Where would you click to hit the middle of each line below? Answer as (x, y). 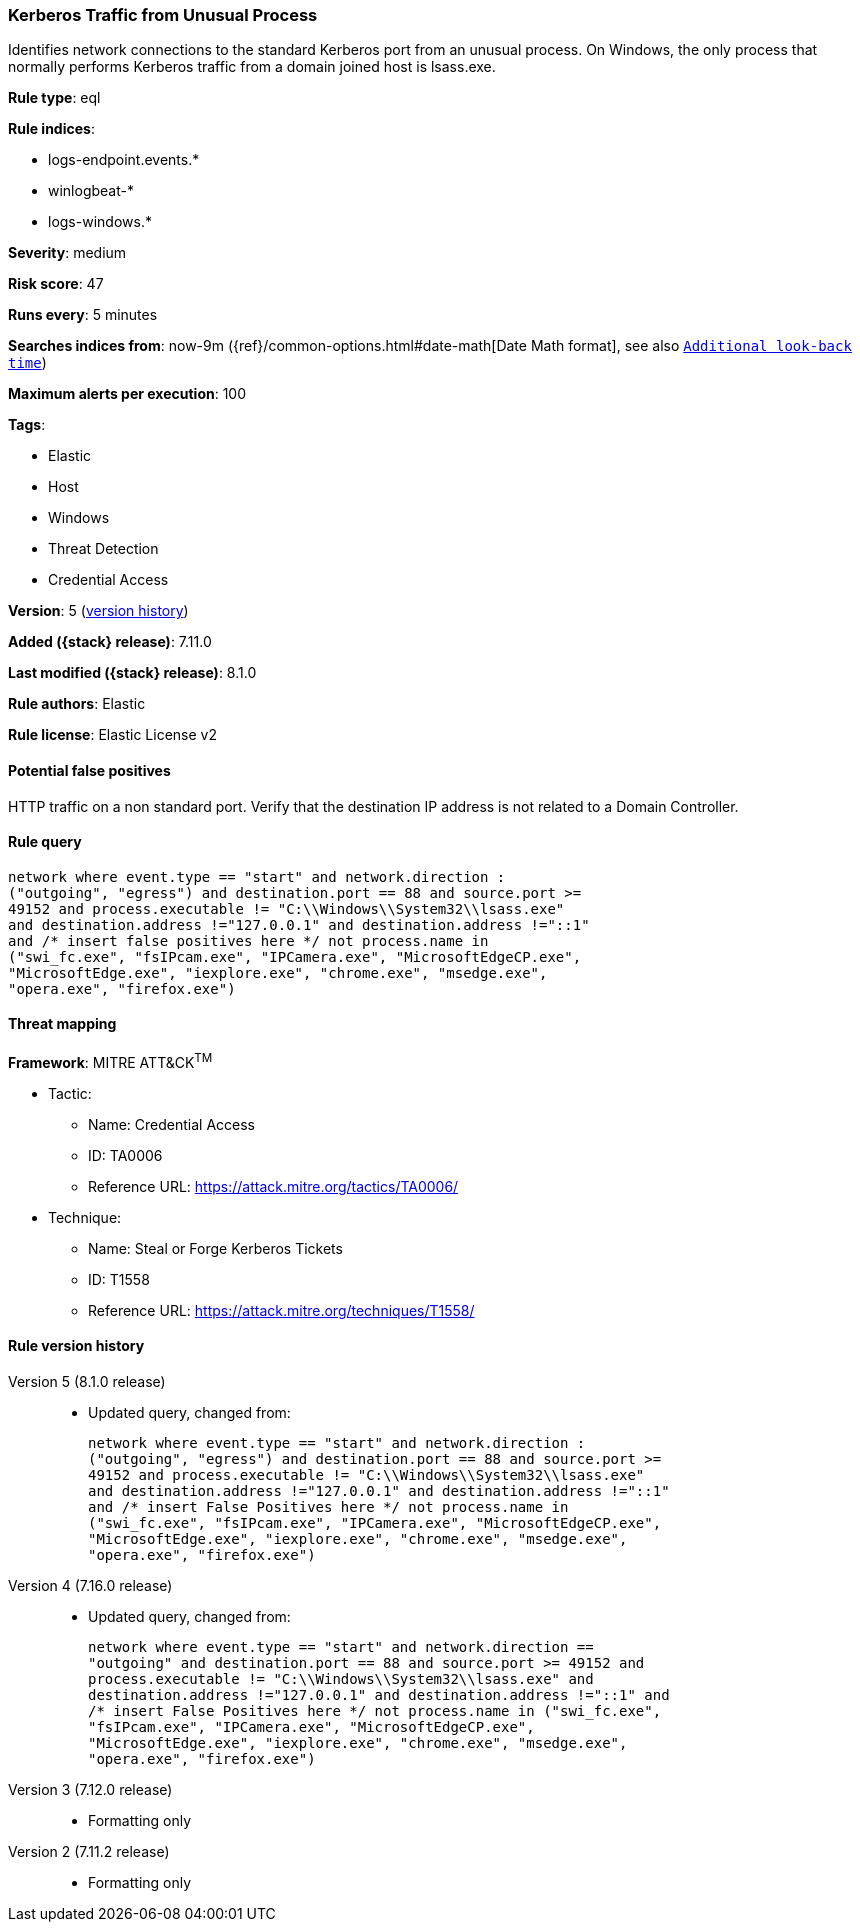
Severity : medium (67, 253)
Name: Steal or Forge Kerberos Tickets (215, 1248)
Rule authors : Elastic (77, 704)
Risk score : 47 (56, 284)
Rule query (45, 842)
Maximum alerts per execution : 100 (127, 394)
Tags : (27, 425)
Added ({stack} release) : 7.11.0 (110, 642)
